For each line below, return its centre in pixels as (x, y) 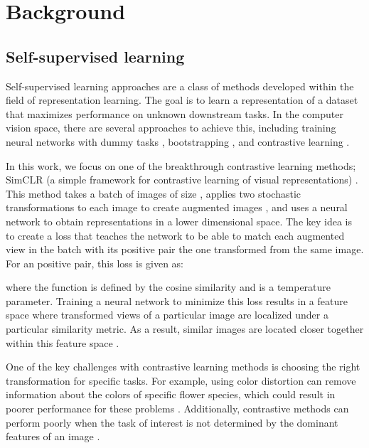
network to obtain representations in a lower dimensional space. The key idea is (179, 221)
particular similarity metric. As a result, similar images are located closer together (185, 329)
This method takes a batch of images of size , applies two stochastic (154, 193)
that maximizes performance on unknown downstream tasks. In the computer (175, 113)
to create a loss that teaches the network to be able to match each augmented (175, 235)
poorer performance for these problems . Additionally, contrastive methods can (177, 409)
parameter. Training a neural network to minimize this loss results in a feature (177, 300)
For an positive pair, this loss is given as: (95, 263)
